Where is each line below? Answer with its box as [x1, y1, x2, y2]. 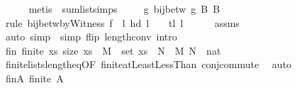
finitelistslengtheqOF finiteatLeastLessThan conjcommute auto [5, 57, 292, 72]
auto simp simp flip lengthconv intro [5, 29, 177, 44]
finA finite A [5, 70, 64, 85]
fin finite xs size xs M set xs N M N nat [5, 43, 221, 57]
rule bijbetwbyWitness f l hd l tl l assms [5, 15, 240, 30]
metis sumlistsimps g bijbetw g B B [28, 1, 220, 16]
